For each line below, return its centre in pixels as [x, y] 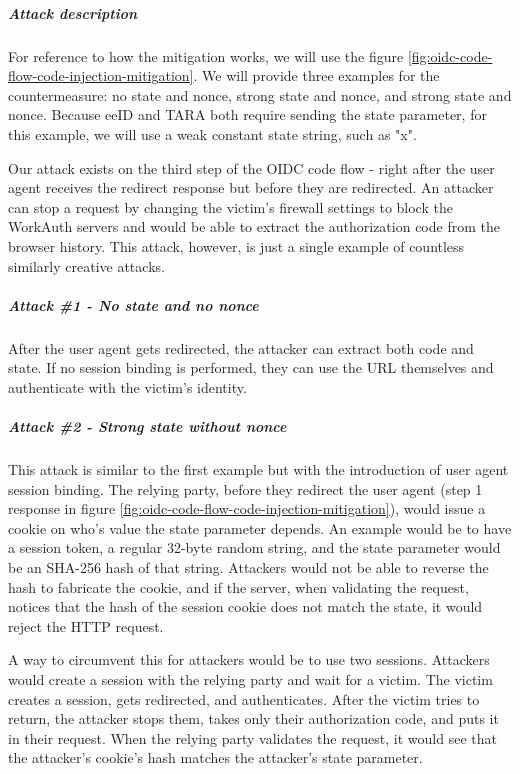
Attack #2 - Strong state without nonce [147, 426]
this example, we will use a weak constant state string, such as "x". [212, 133]
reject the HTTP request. [86, 625]
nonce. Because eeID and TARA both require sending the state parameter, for [247, 114]
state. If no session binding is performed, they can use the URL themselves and [251, 367]
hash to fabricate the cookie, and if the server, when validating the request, [238, 586]
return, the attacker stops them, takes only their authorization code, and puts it [253, 718]
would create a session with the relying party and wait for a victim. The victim [250, 678]
